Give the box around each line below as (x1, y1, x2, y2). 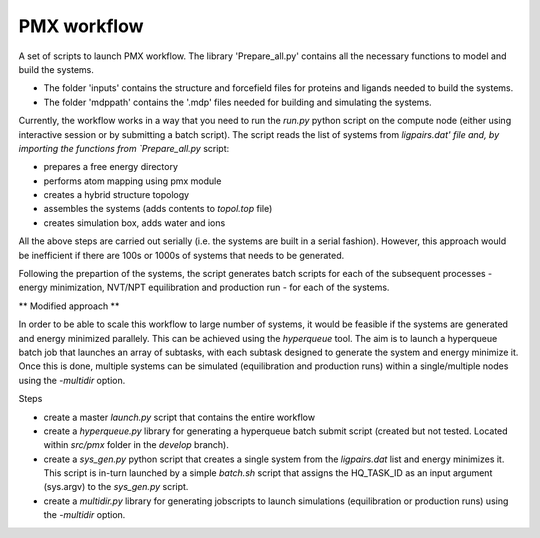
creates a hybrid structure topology (43, 189, 190, 201)
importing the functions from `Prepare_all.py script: (18, 142, 230, 154)
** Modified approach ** (18, 300, 120, 312)
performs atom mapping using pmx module (43, 175, 222, 187)
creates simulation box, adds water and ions (43, 216, 226, 229)
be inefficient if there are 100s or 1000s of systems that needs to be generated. (18, 249, 345, 261)
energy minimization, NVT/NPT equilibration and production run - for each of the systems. (18, 281, 390, 294)
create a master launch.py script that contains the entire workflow (43, 411, 315, 423)
